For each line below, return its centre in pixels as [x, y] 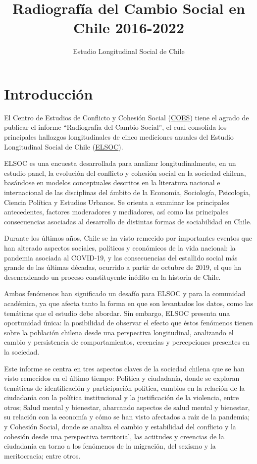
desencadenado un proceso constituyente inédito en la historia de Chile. [112, 277]
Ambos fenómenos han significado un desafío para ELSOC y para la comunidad [125, 293]
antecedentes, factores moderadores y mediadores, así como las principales [116, 212]
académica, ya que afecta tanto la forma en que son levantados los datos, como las [129, 303]
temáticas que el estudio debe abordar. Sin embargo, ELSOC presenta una [117, 313]
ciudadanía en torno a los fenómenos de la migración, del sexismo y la [110, 446]
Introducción [49, 93]
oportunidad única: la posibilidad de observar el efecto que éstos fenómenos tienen [128, 323]
